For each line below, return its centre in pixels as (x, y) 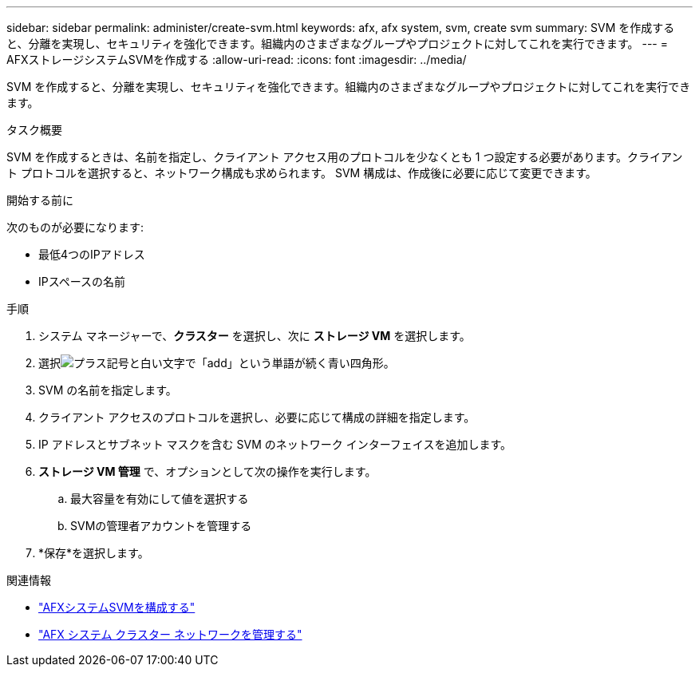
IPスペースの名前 (82, 281)
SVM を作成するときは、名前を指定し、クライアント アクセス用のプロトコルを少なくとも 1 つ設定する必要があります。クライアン (345, 157)
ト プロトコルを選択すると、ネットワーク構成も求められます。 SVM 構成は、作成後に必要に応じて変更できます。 (302, 173)
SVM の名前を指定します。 (108, 390)
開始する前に (40, 200)
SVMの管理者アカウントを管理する (161, 526)
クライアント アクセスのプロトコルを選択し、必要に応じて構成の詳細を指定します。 (257, 417)
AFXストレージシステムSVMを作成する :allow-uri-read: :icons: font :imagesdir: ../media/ (237, 59)
